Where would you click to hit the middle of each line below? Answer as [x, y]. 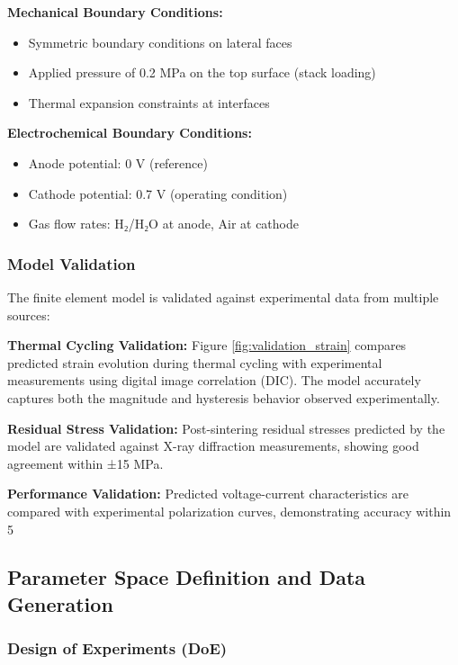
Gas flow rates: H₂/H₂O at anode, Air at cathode [163, 224]
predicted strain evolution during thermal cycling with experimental [195, 362]
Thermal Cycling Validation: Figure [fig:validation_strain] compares [207, 345]
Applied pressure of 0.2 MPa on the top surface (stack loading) [202, 72]
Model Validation [72, 263]
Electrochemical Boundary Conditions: [130, 133]
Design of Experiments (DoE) [117, 648]
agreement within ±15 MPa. [85, 463]
